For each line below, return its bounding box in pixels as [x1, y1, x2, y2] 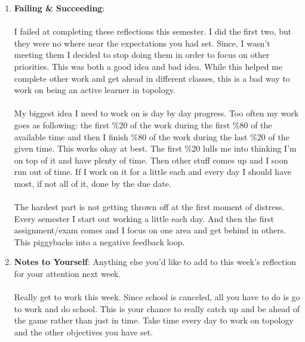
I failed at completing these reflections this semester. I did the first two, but [14, 25, 292, 38]
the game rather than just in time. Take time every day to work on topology [14, 314, 294, 326]
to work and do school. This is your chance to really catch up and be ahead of [14, 302, 300, 315]
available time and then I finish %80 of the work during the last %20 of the [14, 130, 289, 143]
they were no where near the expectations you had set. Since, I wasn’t [14, 36, 270, 49]
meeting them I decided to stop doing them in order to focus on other [14, 48, 270, 61]
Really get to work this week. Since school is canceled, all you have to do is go [14, 291, 300, 303]
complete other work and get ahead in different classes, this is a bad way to [14, 72, 290, 84]
